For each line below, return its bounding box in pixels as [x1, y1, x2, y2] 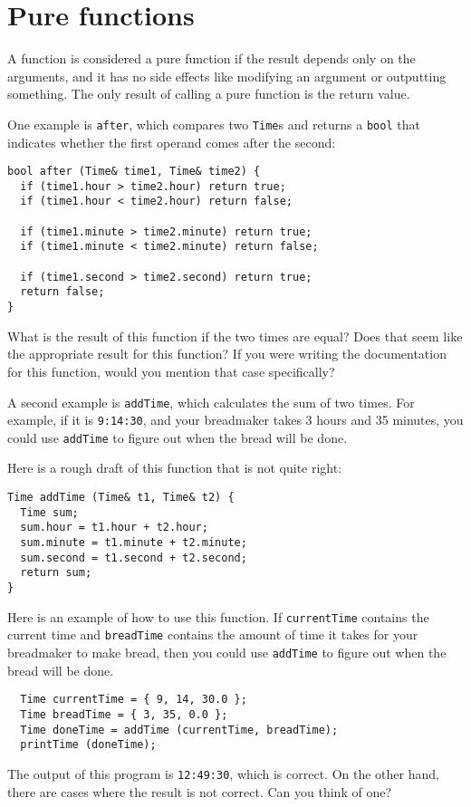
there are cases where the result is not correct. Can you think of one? [7, 782, 391, 801]
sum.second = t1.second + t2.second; [20, 551, 247, 564]
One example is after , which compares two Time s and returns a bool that [7, 114, 420, 133]
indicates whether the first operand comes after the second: [7, 132, 336, 151]
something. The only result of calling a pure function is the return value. [7, 84, 410, 103]
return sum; [20, 566, 92, 580]
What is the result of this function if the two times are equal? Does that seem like [7, 326, 463, 345]
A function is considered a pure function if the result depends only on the [7, 49, 416, 68]
